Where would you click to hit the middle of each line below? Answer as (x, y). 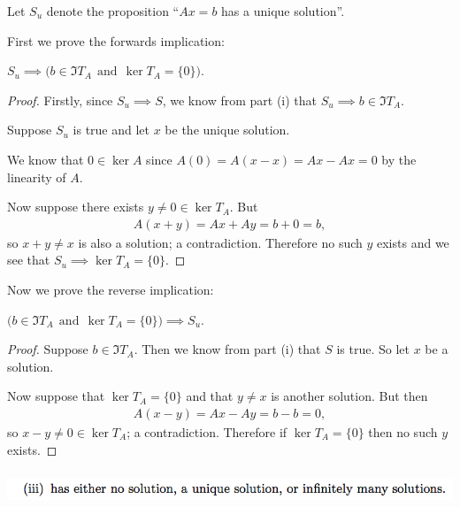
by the (399, 159)
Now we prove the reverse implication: (111, 289)
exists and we (413, 242)
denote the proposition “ (113, 11)
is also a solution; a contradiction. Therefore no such (220, 242)
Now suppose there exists (76, 207)
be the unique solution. (227, 130)
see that (29, 260)
